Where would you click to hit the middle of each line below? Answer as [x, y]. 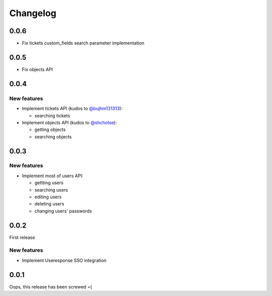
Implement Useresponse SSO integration [64, 260]
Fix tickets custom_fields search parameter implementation [83, 43]
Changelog [33, 13]
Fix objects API [37, 69]
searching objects [53, 136]
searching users [51, 190]
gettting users [49, 183]
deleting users [49, 204]
